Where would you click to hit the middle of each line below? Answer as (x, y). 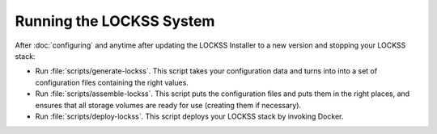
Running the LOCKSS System (115, 21)
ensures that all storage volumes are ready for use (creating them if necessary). (168, 105)
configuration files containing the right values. (112, 82)
